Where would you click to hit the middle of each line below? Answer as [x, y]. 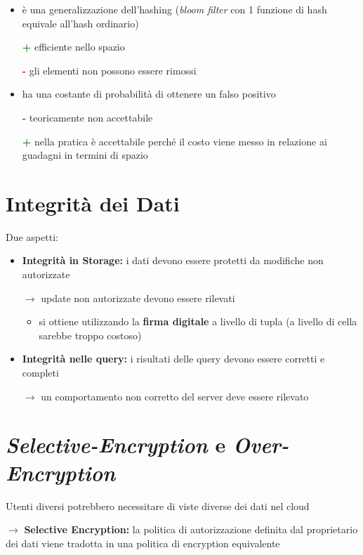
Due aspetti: [32, 236]
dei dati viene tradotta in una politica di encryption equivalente [143, 543]
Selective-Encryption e [116, 445]
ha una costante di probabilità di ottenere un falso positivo [149, 94]
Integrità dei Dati [93, 203]
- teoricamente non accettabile [87, 117]
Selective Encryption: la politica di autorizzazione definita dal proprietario [191, 529]
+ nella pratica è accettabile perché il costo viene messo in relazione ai [174, 141]
